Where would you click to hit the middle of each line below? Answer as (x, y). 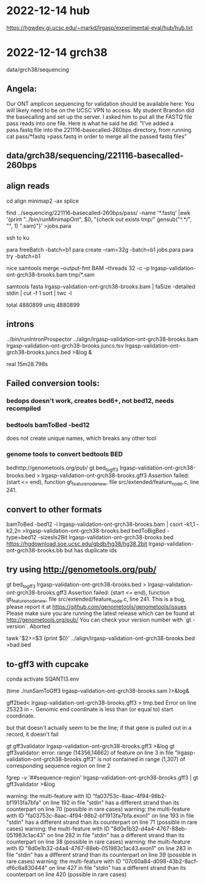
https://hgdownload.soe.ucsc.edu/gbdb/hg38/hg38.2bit (77, 544)
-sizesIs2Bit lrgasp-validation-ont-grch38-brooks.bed (106, 538)
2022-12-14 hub (48, 11)
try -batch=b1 (24, 256)
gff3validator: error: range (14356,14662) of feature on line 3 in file (90, 753)
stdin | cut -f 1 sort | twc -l (39, 293)
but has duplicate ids (91, 550)
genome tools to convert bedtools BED (65, 454)
